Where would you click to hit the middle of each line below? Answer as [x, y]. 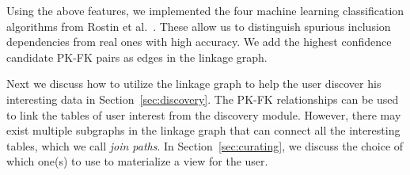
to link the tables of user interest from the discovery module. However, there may [204, 114]
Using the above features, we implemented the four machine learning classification [205, 10]
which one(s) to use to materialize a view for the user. [137, 161]
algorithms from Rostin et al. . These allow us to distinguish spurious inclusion [199, 26]
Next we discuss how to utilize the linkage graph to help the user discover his [194, 84]
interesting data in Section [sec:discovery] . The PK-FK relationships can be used [203, 99]
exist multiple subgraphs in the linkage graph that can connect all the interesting [203, 130]
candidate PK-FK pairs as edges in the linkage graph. [137, 57]
